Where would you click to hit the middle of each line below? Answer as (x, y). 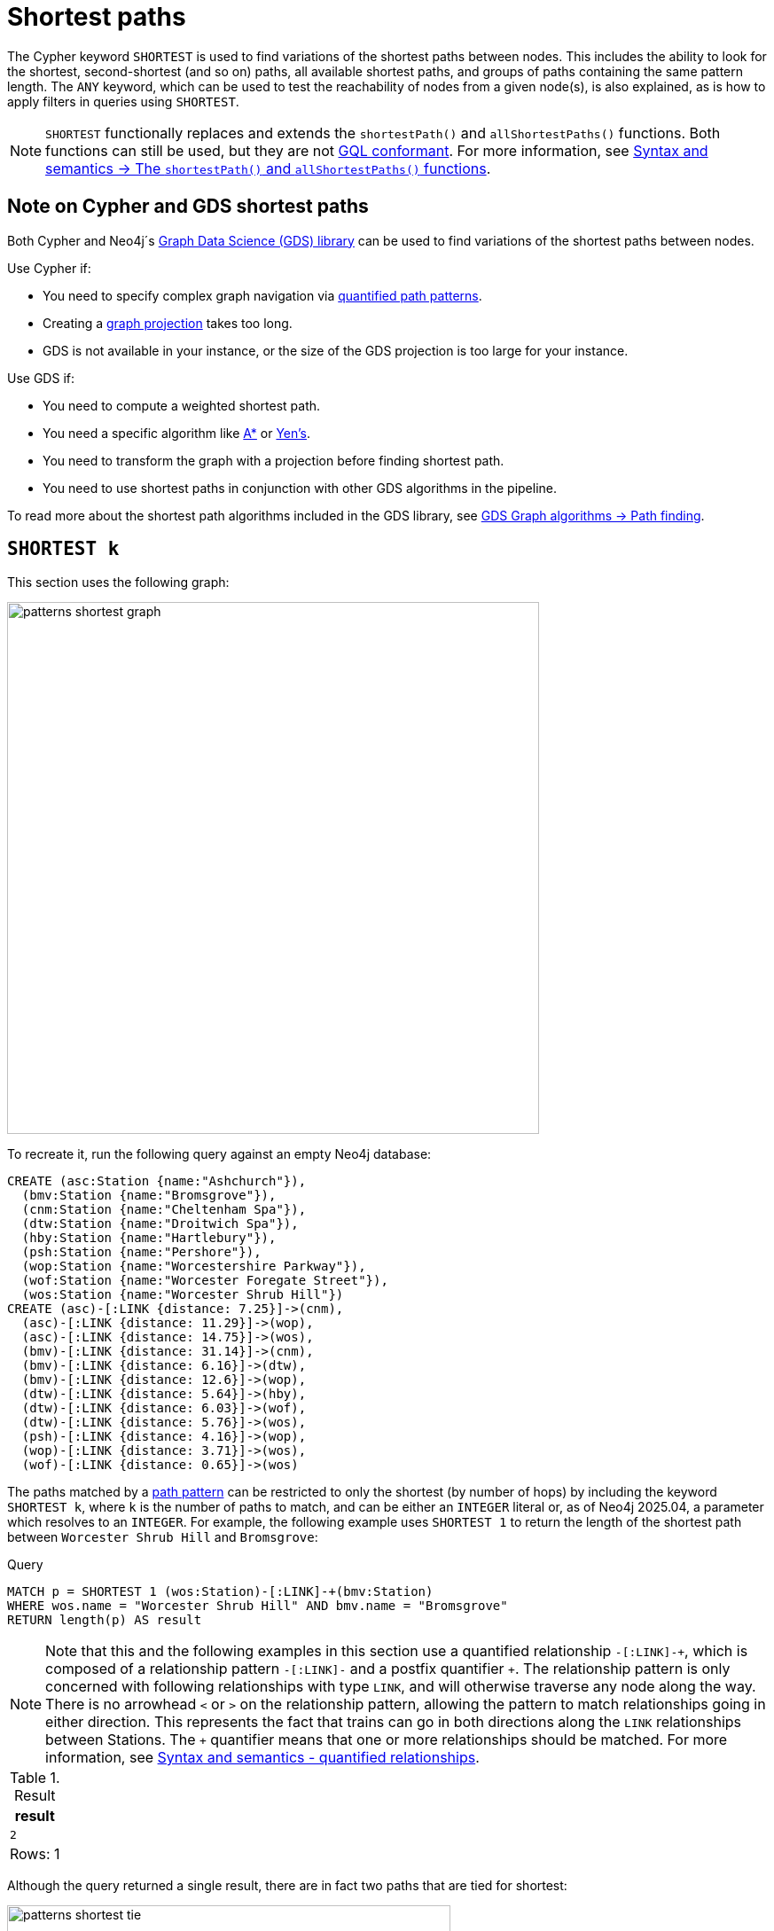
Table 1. (35, 1778)
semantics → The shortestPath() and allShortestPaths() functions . (268, 168)
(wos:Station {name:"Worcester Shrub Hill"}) (183, 1295)
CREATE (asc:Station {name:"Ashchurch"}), (157, 1181)
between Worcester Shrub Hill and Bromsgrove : (163, 1537)
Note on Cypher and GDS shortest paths (188, 207)
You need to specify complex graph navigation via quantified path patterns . (262, 295)
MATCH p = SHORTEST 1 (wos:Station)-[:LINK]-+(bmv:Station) (220, 1592)
